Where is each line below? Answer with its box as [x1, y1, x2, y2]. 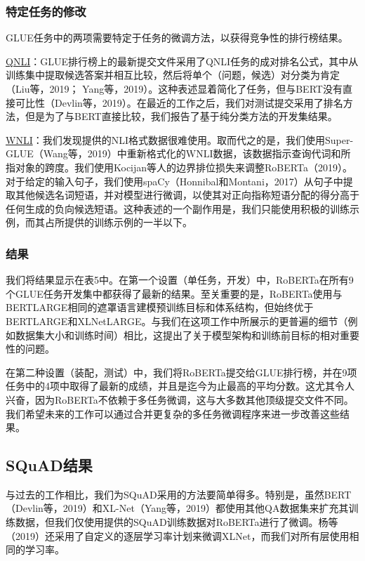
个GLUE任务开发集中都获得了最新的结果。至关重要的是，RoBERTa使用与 [6, 286, 343, 301]
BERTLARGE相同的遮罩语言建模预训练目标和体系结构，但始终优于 [6, 300, 314, 315]
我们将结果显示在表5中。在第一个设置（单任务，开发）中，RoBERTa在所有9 [6, 272, 354, 287]
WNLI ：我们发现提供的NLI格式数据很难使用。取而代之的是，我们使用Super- [6, 132, 354, 147]
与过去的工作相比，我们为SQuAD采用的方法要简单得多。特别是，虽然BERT [6, 487, 352, 501]
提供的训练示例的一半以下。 [64, 215, 192, 230]
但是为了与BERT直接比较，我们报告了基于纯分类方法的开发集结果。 [25, 109, 338, 124]
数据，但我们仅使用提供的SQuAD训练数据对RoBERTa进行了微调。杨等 [15, 515, 338, 529]
